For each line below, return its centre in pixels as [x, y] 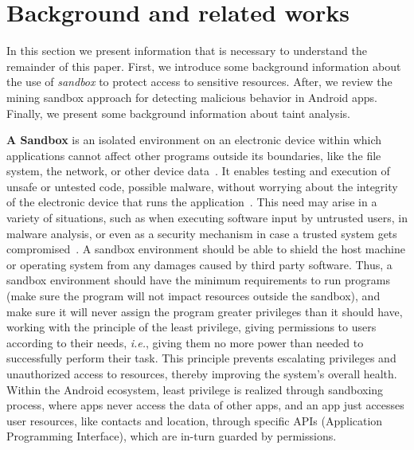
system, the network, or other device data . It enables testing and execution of [198, 171]
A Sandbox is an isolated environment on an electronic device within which [194, 140]
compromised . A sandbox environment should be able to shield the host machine [206, 249]
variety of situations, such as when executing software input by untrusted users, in [207, 218]
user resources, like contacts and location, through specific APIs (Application [195, 420]
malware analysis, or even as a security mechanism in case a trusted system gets [202, 233]
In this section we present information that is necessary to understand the [187, 51]
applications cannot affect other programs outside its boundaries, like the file [194, 155]
